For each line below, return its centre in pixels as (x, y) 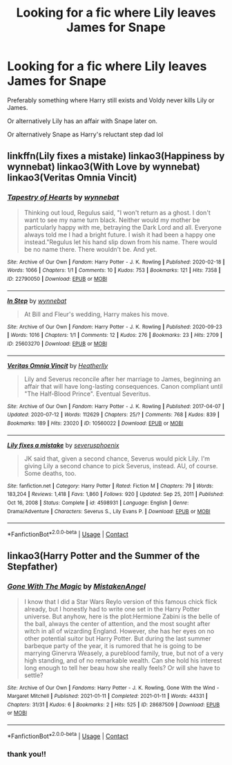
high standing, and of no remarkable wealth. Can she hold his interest (123, 660)
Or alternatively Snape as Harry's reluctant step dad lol (85, 134)
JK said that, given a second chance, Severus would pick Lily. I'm (117, 459)
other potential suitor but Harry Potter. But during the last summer (117, 638)
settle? (33, 675)
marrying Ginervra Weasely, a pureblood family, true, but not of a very (124, 653)
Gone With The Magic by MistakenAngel (77, 587)
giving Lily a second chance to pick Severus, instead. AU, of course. (121, 466)
